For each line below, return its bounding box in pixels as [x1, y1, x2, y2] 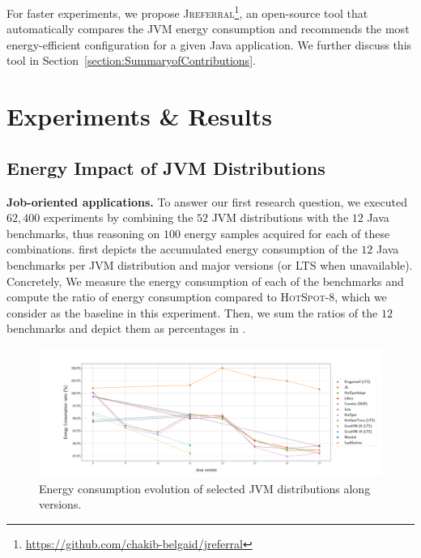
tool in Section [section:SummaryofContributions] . [6, 52, 256, 69]
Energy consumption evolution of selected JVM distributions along [39, 479, 371, 496]
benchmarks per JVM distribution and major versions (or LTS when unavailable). [6, 256, 413, 273]
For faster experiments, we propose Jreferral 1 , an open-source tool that [6, 2, 368, 21]
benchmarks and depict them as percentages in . [6, 320, 246, 337]
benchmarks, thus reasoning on [6, 224, 160, 241]
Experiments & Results [6, 100, 272, 133]
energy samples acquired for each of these [184, 224, 390, 241]
